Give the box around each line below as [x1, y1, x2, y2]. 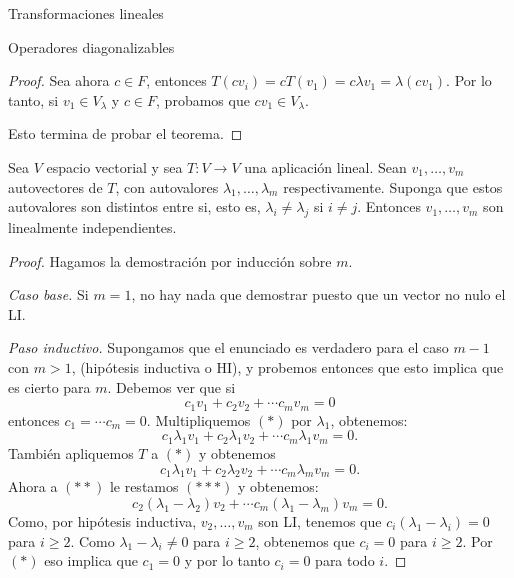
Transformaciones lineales [8, 3, 164, 23]
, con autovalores [115, 176, 219, 197]
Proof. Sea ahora [8, 70, 110, 91]
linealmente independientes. [8, 216, 177, 237]
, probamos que [156, 89, 250, 110]
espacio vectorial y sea [46, 156, 183, 177]
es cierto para [8, 376, 91, 397]
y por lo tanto [184, 550, 270, 571]
